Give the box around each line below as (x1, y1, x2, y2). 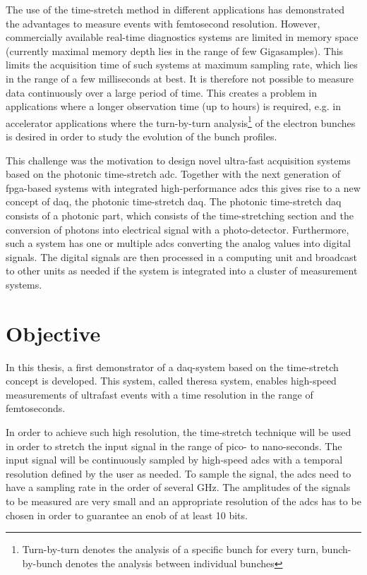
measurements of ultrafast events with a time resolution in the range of (6, 387, 313, 401)
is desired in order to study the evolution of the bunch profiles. (6, 129, 277, 143)
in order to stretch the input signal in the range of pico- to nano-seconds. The (6, 438, 342, 453)
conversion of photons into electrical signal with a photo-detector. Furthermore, (6, 222, 349, 236)
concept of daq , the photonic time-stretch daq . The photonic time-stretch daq (6, 194, 342, 209)
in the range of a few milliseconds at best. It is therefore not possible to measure (6, 71, 354, 85)
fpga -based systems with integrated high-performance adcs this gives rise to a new (6, 180, 361, 195)
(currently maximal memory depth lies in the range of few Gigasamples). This (6, 43, 344, 58)
